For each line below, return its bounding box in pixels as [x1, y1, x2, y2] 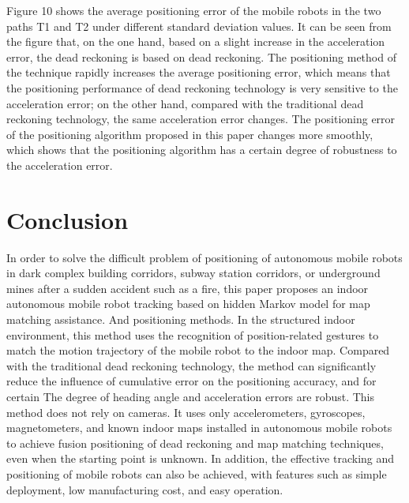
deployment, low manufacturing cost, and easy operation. [6, 481, 283, 497]
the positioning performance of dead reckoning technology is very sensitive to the [6, 79, 398, 96]
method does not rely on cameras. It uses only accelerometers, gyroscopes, [6, 404, 366, 420]
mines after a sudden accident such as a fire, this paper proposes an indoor [6, 280, 369, 296]
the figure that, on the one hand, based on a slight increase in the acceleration [6, 33, 385, 50]
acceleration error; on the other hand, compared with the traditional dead [6, 95, 364, 111]
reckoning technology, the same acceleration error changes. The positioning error [6, 111, 396, 127]
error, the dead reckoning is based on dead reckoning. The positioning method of [6, 48, 396, 65]
